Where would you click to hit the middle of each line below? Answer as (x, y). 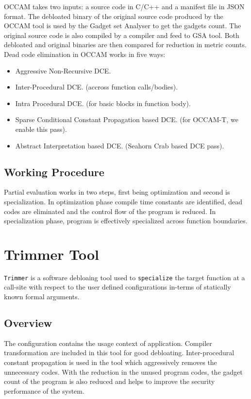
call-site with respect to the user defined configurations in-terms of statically (117, 287)
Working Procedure (54, 172)
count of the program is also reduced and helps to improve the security (109, 381)
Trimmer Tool (52, 254)
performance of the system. (44, 390)
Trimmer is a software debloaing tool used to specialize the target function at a (125, 277)
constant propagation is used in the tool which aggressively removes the (110, 362)
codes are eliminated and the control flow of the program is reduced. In (110, 211)
